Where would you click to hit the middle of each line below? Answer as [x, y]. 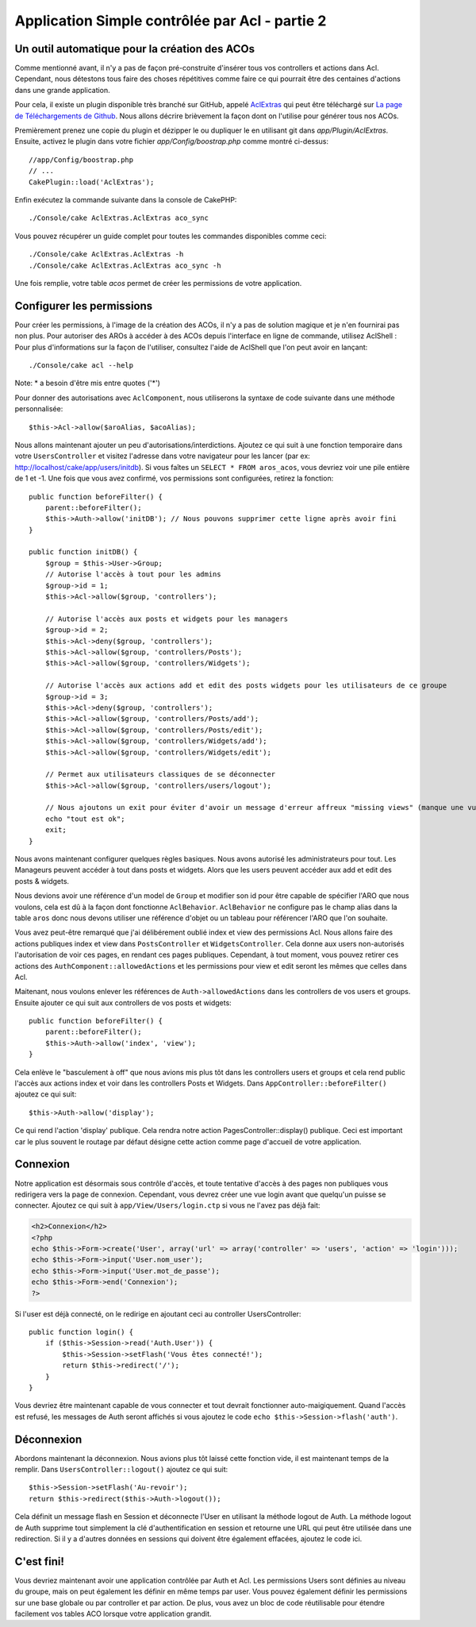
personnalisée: [39, 409]
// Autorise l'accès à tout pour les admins [133, 574]
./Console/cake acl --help [81, 365]
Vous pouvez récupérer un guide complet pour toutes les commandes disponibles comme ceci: [171, 236]
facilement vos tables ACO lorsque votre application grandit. [113, 1614]
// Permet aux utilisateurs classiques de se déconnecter [160, 775]
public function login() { [81, 1332]
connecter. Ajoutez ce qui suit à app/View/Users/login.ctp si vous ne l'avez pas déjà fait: [167, 1205]
